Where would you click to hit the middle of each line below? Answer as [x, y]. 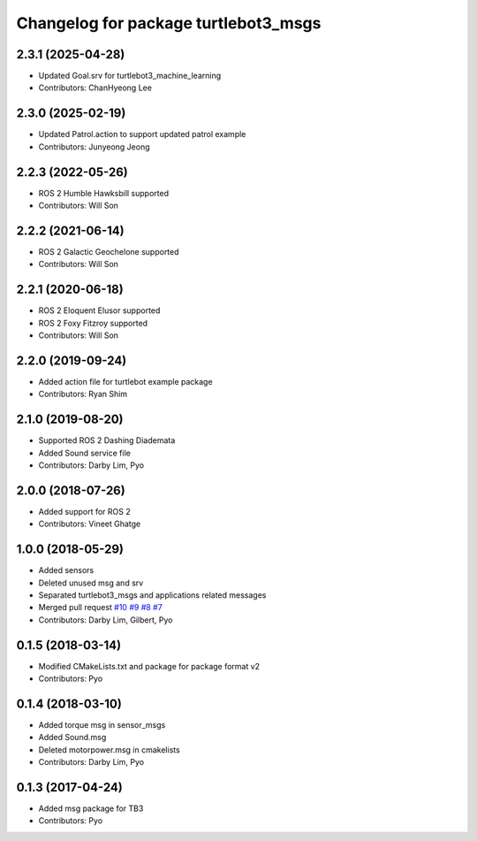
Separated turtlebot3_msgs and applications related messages [152, 595]
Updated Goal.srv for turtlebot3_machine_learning [130, 76]
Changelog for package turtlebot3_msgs [169, 23]
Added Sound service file [85, 453]
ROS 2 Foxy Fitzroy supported [93, 323]
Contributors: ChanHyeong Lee [95, 88]
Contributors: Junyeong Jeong [94, 147]
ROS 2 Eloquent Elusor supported [99, 310]
